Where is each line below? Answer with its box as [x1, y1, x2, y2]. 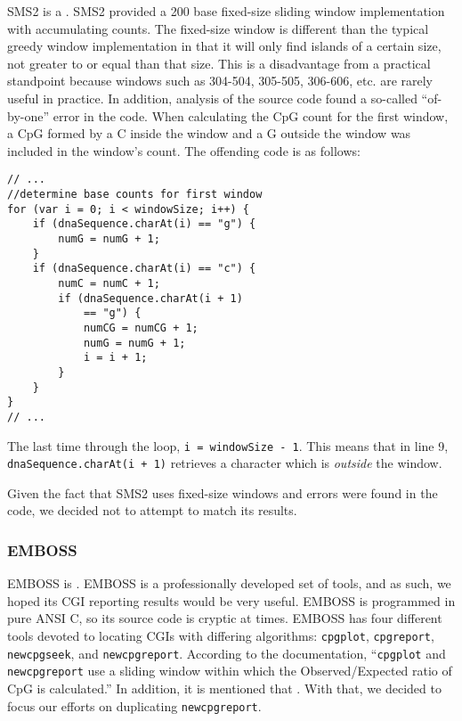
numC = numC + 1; [58, 276, 160, 290]
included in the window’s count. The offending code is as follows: [7, 141, 361, 160]
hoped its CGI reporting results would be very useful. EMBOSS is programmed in [7, 591, 456, 610]
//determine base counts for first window [7, 188, 263, 201]
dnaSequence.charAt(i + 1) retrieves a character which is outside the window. [7, 454, 442, 472]
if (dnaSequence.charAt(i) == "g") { [32, 217, 256, 231]
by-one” [7, 106, 50, 125]
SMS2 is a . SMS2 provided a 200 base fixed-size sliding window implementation [7, 2, 445, 20]
